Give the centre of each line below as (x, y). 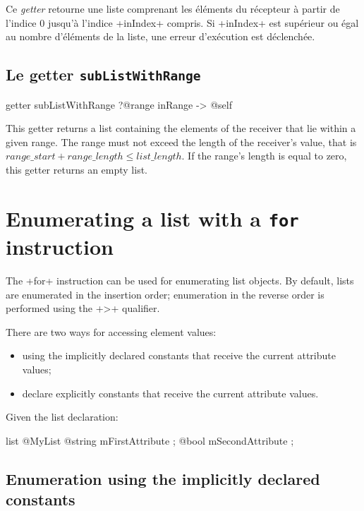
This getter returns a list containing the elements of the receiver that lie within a (181, 128)
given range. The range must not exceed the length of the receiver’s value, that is (181, 142)
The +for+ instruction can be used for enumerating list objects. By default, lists (180, 280)
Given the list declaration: (62, 417)
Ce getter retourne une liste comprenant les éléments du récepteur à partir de (173, 8)
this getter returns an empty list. (77, 169)
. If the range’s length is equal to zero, (264, 156)
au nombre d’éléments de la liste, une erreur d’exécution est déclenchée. (160, 36)
